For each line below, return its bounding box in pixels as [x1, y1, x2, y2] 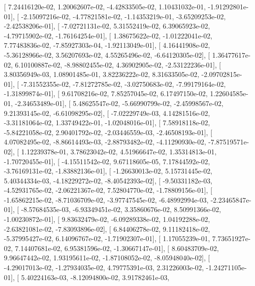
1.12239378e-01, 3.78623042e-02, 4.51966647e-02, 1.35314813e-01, [21, 146, 217, 156]
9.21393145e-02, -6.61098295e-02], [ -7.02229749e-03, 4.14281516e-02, [4, 107, 210, 118]
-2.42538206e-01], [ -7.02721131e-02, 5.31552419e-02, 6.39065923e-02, [4, 21, 210, 31]
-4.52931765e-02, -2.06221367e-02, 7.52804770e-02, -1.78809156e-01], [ [4, 185, 213, 195]
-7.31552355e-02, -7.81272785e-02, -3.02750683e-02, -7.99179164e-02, [21, 78, 226, 89]
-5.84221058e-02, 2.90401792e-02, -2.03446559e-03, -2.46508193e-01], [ [4, 127, 213, 137]
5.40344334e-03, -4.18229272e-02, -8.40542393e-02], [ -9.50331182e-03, [4, 175, 213, 185]
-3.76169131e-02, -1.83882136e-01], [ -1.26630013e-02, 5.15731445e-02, [4, 166, 213, 176]
